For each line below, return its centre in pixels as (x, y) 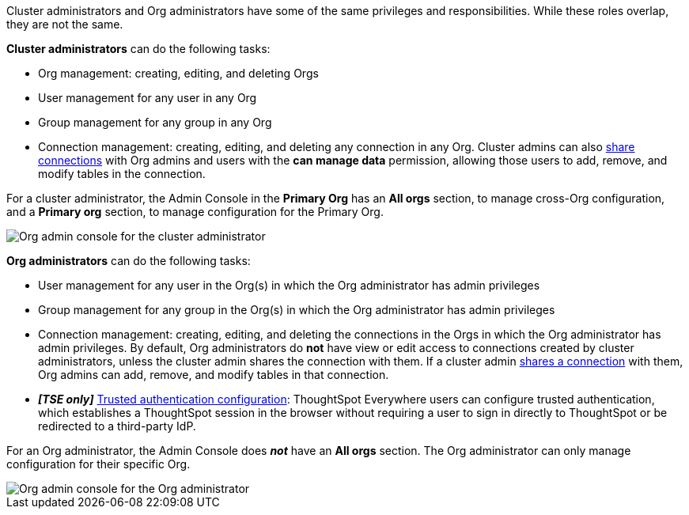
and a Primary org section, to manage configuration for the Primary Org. (195, 212)
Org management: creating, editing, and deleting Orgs (178, 73)
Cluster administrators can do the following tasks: (138, 49)
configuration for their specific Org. (98, 464)
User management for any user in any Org (148, 98)
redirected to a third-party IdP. (117, 426)
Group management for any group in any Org (155, 122)
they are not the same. (65, 24)
